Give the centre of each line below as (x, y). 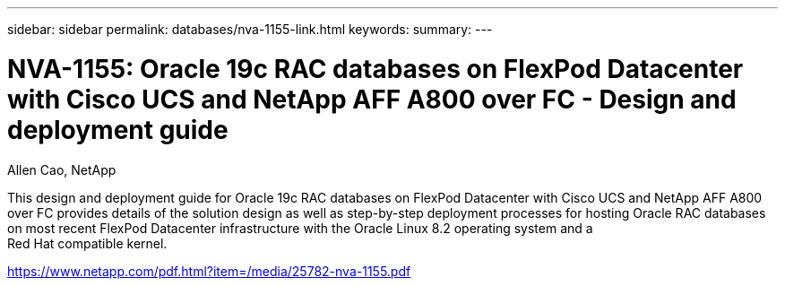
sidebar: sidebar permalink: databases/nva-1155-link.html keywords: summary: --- (250, 29)
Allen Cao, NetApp (62, 169)
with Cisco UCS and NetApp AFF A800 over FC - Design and (372, 99)
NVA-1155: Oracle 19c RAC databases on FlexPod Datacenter (375, 69)
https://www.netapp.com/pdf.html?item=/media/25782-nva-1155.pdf (209, 271)
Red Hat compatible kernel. (87, 243)
